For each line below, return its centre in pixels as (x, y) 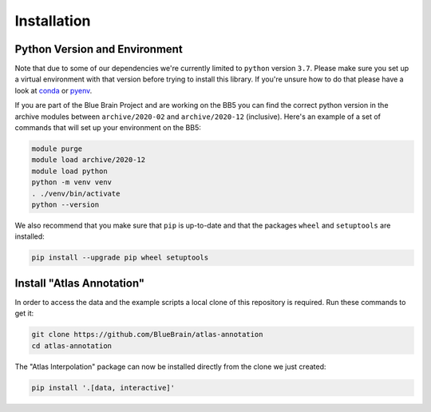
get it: (24, 313)
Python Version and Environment (99, 49)
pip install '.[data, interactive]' (103, 388)
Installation (53, 21)
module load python (69, 171)
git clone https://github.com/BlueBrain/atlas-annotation (147, 335)
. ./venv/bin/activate (76, 193)
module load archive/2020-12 (89, 160)
